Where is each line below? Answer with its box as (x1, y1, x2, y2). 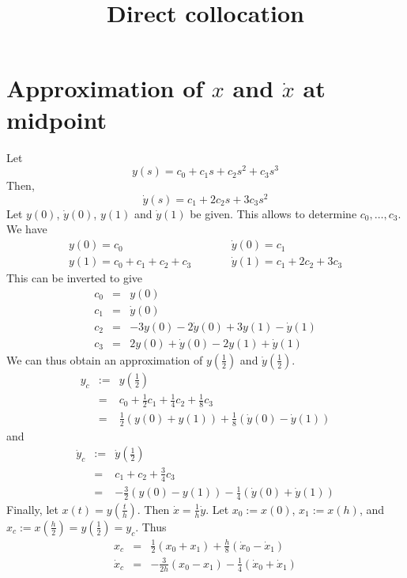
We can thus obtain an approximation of (6, 351, 203, 368)
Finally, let (6, 501, 58, 517)
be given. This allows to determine (190, 205, 357, 221)
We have (6, 221, 47, 237)
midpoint (6, 103, 107, 135)
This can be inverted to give (6, 270, 142, 286)
